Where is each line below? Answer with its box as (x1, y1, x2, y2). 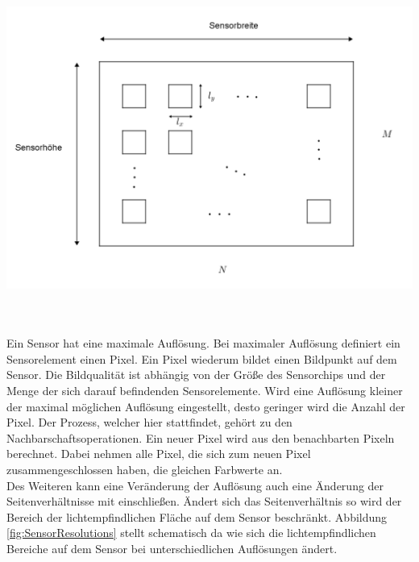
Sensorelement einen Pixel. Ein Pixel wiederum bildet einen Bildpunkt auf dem (6, 350, 397, 367)
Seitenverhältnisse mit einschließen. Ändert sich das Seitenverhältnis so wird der (6, 493, 402, 510)
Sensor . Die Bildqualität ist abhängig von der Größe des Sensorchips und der (6, 366, 386, 383)
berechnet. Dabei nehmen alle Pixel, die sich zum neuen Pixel (6, 445, 311, 462)
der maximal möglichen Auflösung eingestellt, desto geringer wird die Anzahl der (6, 398, 405, 414)
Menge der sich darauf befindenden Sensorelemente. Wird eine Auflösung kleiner (6, 382, 403, 398)
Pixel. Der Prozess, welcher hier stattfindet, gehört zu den (6, 414, 292, 431)
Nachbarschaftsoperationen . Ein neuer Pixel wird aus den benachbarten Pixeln (6, 429, 395, 446)
